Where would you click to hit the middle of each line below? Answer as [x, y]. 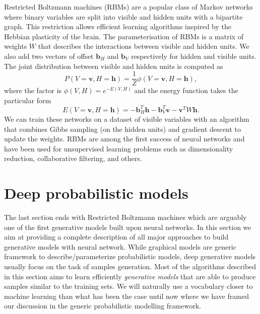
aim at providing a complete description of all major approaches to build [116, 237]
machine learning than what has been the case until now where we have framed [126, 296]
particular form [28, 100]
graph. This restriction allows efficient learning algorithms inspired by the [118, 26]
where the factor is [33, 90]
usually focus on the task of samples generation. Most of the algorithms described [130, 266]
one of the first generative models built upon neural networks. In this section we [128, 227]
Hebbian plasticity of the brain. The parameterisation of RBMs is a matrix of [124, 36]
